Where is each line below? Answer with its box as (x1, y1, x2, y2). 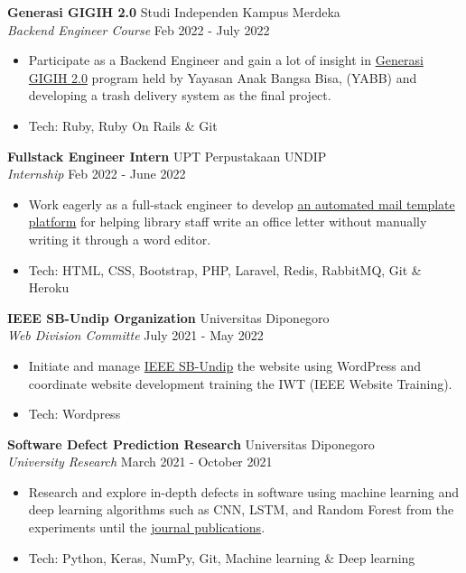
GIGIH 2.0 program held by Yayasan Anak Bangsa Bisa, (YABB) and (28, 68, 417, 87)
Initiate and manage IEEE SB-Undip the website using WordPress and (28, 356, 422, 374)
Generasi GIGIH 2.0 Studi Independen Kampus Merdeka (7, 3, 340, 21)
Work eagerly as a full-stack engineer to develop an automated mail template (28, 194, 455, 213)
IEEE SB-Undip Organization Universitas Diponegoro (7, 308, 330, 327)
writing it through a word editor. (28, 229, 211, 248)
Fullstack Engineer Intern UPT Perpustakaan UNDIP (7, 146, 327, 165)
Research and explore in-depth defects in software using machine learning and (28, 482, 460, 501)
